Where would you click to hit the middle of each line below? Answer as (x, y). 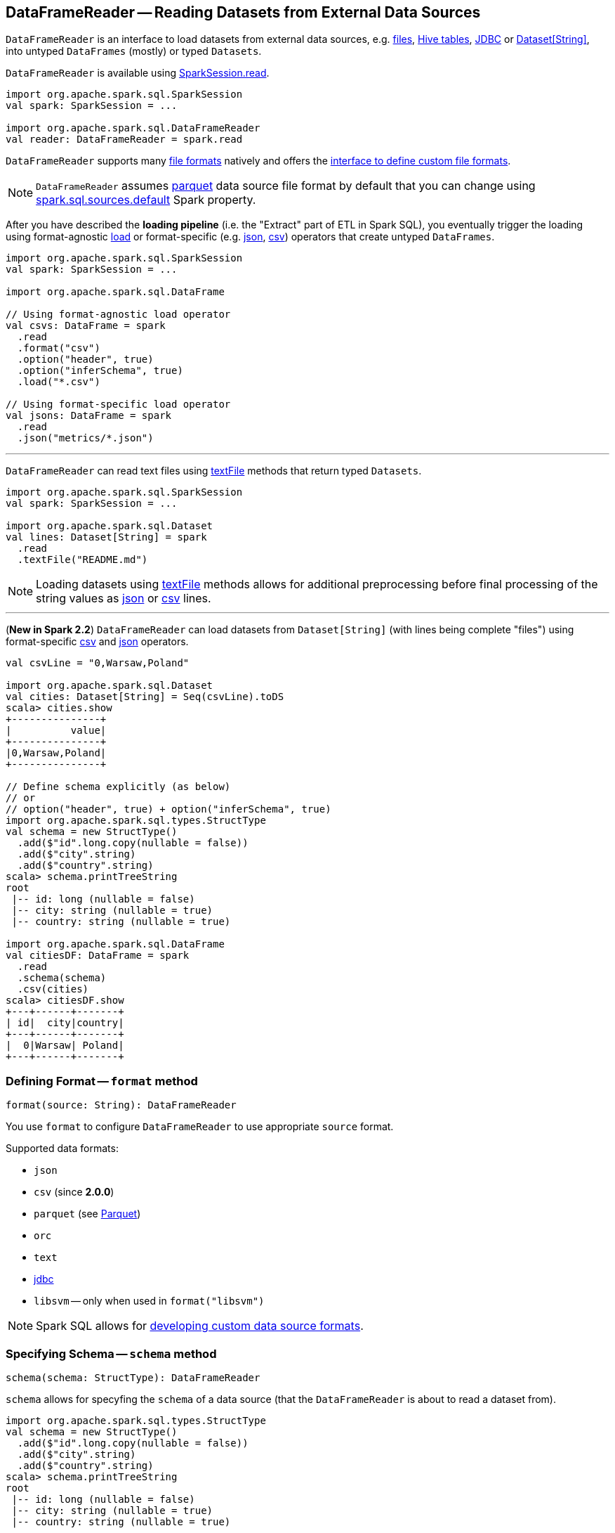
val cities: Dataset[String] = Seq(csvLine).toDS (145, 697)
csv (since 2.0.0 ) (74, 1192)
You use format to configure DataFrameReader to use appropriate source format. (200, 1127)
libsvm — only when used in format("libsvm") (149, 1301)
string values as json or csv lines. (124, 599)
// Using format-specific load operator (118, 405)
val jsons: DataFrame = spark (89, 416)
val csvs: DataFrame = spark (86, 326)
